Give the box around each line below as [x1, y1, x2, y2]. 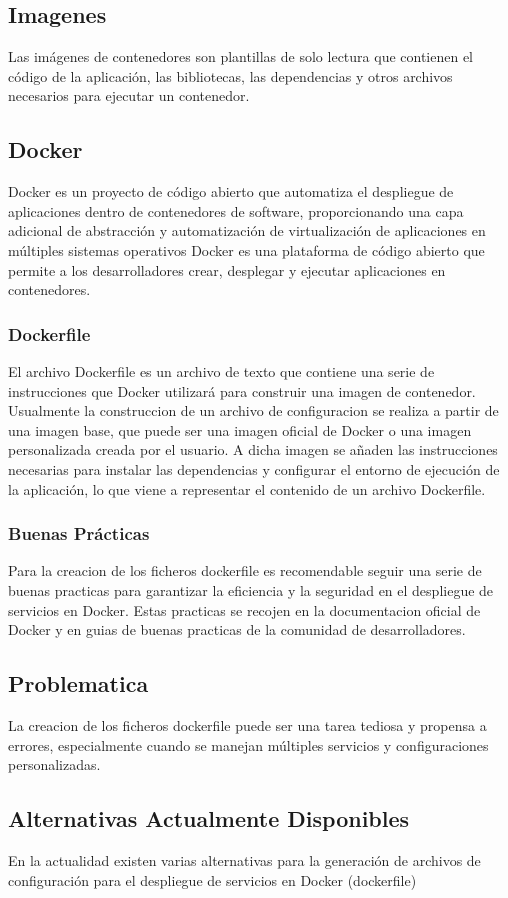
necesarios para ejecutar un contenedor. [8, 85, 250, 106]
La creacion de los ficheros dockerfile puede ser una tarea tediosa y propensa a [8, 714, 487, 735]
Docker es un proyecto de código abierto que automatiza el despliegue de [8, 181, 454, 202]
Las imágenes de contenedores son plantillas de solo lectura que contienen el [8, 46, 474, 67]
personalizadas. [8, 754, 101, 775]
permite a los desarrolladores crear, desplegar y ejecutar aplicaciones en [8, 259, 446, 280]
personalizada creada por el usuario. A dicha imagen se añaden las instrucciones [8, 439, 498, 460]
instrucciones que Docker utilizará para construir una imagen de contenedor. [8, 380, 476, 401]
